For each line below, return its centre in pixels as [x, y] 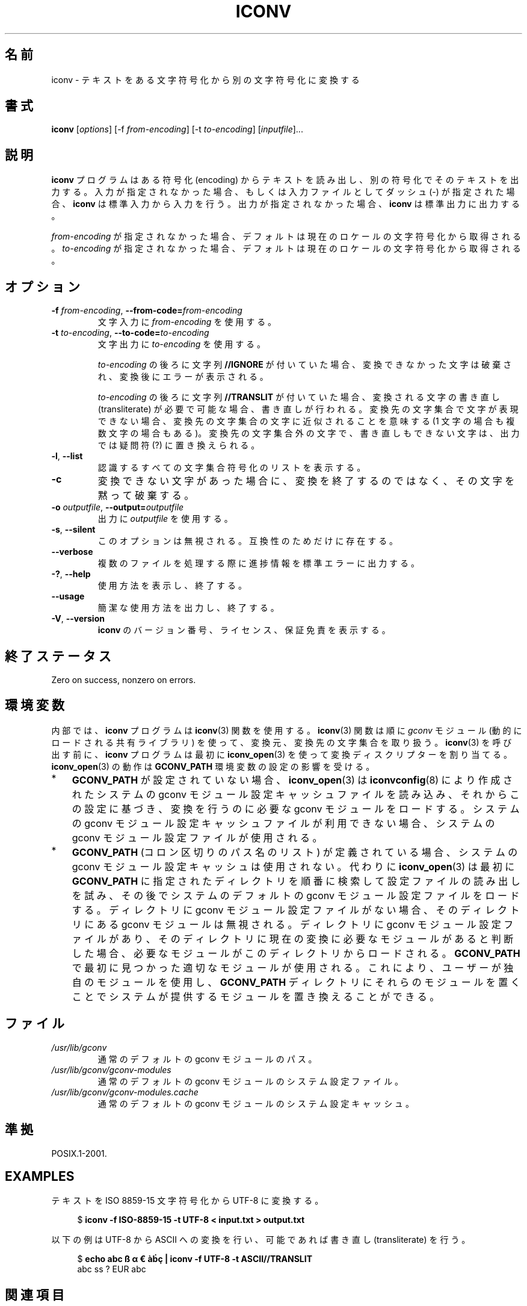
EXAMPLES [40, 1176]
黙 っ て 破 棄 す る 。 [146, 496]
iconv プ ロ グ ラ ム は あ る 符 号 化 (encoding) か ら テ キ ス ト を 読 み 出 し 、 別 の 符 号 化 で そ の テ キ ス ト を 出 [285, 180]
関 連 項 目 [35, 1295]
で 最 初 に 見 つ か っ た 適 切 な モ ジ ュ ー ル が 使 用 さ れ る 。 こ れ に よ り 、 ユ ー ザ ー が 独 [293, 967]
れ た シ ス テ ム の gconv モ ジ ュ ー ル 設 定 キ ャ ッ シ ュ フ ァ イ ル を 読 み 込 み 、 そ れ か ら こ [296, 794]
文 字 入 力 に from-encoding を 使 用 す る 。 [187, 322]
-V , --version [78, 619]
